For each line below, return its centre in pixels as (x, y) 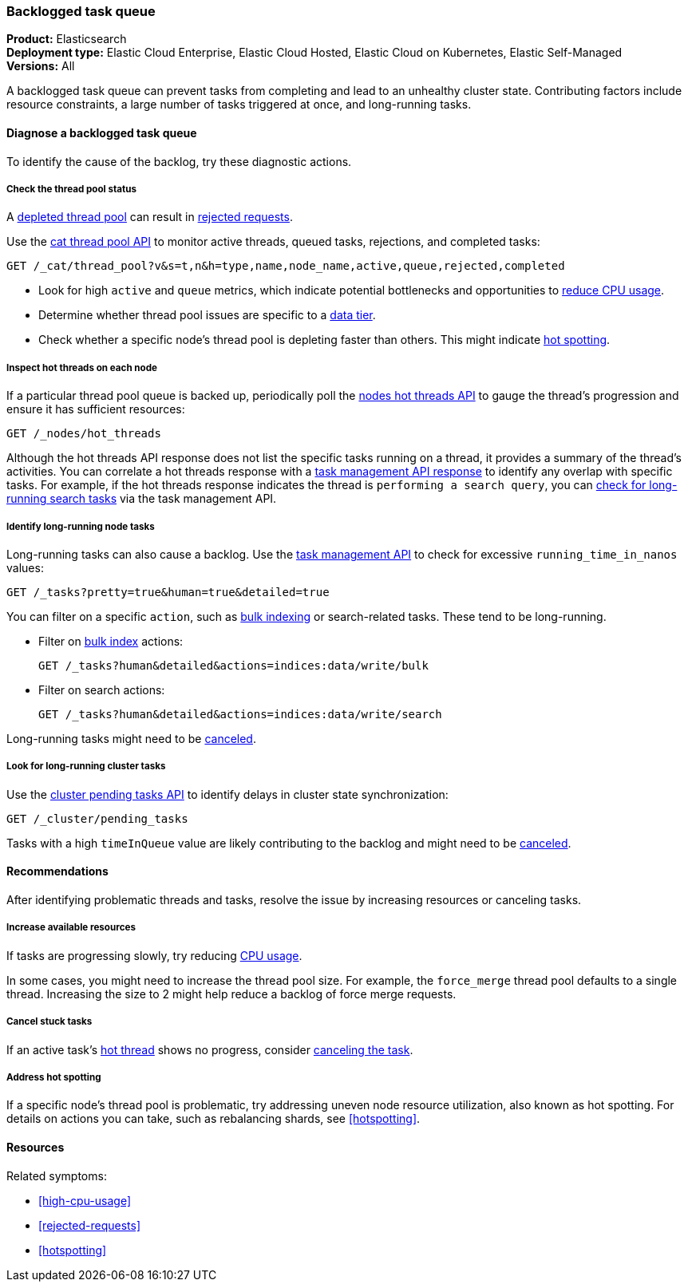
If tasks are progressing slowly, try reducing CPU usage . (154, 955)
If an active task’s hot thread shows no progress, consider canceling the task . (210, 1049)
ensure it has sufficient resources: (96, 409)
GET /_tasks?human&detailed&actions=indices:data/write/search (240, 714)
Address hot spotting (54, 1077)
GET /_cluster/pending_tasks (97, 818)
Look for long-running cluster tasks (86, 766)
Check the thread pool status (71, 189)
